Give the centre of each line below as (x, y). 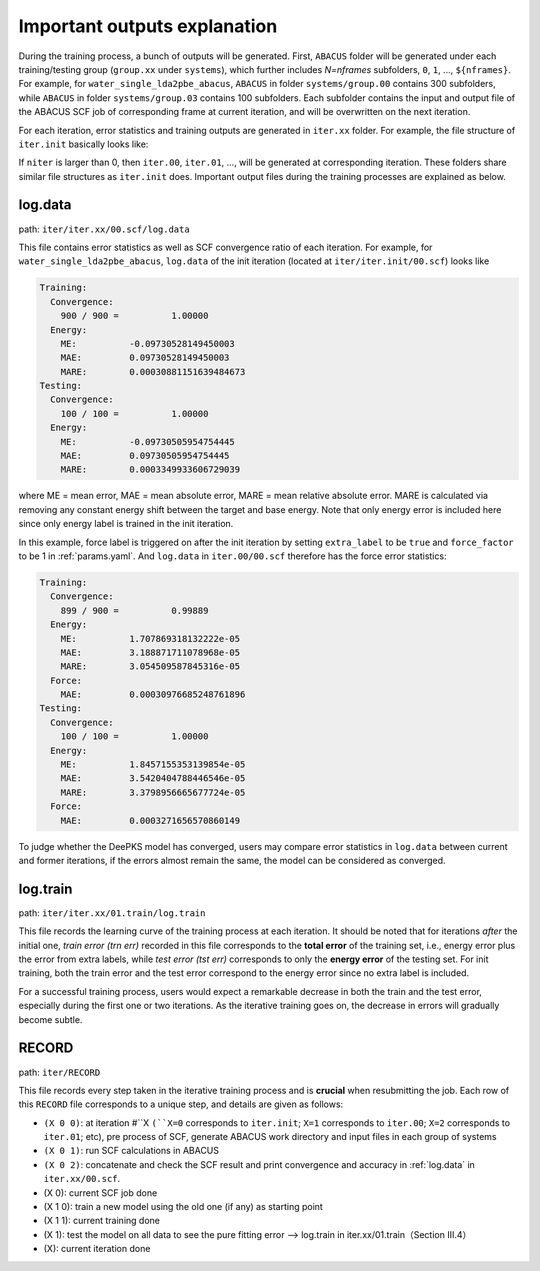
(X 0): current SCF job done (100, 1192)
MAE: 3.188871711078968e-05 (150, 652)
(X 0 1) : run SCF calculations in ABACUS (131, 1151)
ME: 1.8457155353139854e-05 (153, 764)
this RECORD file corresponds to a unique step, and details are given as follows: (181, 1104)
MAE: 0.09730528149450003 (145, 358)
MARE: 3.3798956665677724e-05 (153, 792)
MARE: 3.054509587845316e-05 (150, 666)
